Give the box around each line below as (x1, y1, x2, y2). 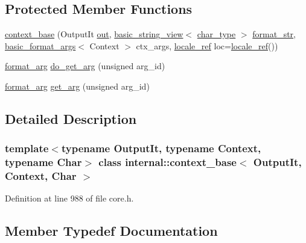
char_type (197, 28, 236, 40)
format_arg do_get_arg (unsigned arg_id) (5, 60, 165, 72)
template (5, 141, 49, 156)
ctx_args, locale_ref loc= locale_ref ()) (136, 39, 278, 52)
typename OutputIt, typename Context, (61, 141, 261, 156)
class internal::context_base (98, 155, 237, 170)
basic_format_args (5, 39, 76, 52)
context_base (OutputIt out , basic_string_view (5, 28, 183, 40)
